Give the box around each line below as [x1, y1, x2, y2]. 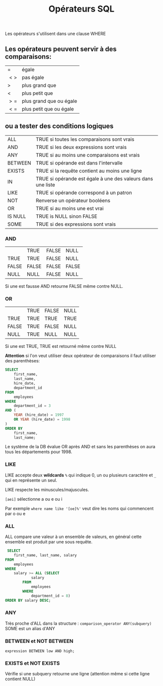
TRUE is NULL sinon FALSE [35, 212, 98, 219]
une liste [35, 181, 55, 188]
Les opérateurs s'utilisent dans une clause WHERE [5, 31, 106, 37]
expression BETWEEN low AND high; [5, 649, 75, 653]
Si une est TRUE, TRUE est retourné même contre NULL [5, 343, 116, 349]
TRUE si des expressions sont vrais [35, 221, 116, 228]
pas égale [21, 74, 45, 81]
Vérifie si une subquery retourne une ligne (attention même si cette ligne [5, 671, 150, 677]
